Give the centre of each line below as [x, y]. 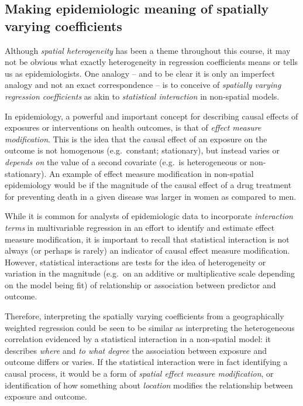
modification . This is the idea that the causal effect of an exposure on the [136, 139]
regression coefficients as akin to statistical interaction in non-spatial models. [142, 96]
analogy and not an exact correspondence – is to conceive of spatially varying [143, 85]
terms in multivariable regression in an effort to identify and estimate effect [140, 227]
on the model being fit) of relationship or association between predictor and [140, 284]
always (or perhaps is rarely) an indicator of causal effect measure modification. [147, 250]
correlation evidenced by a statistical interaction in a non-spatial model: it [138, 339]
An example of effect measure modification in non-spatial [151, 173]
